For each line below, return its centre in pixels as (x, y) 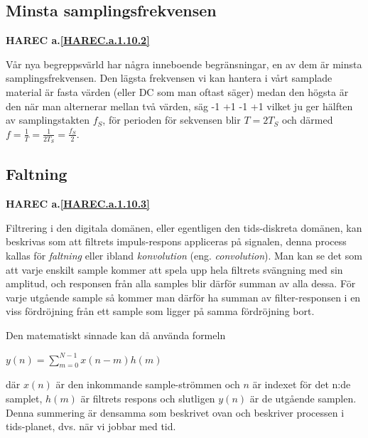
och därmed (307, 120)
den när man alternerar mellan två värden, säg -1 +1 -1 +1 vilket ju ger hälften (179, 106)
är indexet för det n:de (302, 384)
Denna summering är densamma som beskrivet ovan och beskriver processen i (175, 412)
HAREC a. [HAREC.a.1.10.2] (78, 40)
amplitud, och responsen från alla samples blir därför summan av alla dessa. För (181, 283)
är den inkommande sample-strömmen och (148, 384)
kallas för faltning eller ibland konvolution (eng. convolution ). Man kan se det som (184, 255)
